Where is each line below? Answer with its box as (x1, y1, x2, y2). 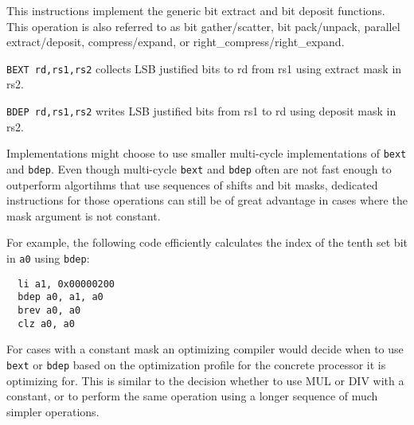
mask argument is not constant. (6, 207, 161, 224)
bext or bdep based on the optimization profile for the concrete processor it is (6, 356, 386, 372)
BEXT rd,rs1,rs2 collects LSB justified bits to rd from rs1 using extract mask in (6, 60, 402, 76)
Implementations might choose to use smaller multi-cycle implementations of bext (6, 145, 407, 162)
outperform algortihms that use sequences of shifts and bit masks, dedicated (6, 176, 378, 193)
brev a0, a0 (18, 304, 81, 316)
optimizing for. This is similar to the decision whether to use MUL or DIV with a (6, 372, 404, 388)
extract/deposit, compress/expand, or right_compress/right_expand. (6, 33, 345, 50)
